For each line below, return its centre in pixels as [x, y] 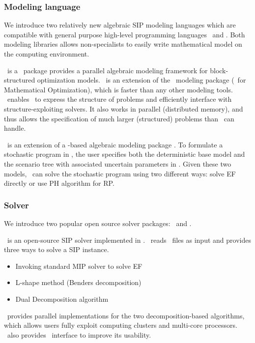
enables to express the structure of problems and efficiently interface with [119, 99]
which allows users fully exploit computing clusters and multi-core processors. [121, 325]
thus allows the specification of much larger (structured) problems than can [119, 118]
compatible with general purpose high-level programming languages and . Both [125, 34]
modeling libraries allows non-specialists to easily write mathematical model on [123, 44]
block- [219, 70]
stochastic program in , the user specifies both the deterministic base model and [125, 154]
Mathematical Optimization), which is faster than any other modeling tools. [118, 89]
